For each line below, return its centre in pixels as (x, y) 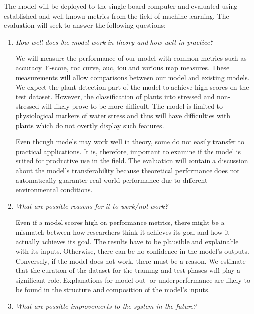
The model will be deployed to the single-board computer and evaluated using (121, 6)
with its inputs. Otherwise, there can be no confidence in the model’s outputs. (132, 251)
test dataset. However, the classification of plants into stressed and (115, 96)
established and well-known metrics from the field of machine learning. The (116, 15)
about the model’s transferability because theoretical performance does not (127, 170)
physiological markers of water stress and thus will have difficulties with (123, 115)
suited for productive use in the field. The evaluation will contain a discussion (132, 161)
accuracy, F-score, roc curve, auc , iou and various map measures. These (122, 67)
